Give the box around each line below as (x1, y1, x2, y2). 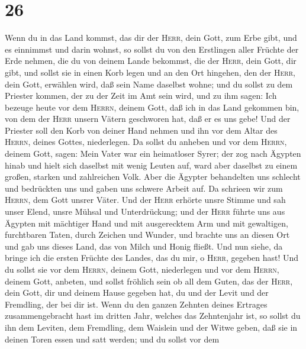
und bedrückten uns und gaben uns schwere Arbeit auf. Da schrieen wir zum (5, 182, 283, 194)
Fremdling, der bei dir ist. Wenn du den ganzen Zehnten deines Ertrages (5, 298, 268, 310)
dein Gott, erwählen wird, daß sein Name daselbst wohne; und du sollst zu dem (5, 77, 293, 90)
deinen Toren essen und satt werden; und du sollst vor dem (5, 332, 220, 345)
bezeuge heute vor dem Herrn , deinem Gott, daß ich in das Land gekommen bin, (5, 101, 299, 113)
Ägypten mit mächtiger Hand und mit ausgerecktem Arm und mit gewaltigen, (5, 216, 288, 229)
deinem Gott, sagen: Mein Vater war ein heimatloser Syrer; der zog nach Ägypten (5, 147, 301, 160)
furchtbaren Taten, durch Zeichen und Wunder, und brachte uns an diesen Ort (5, 228, 290, 241)
